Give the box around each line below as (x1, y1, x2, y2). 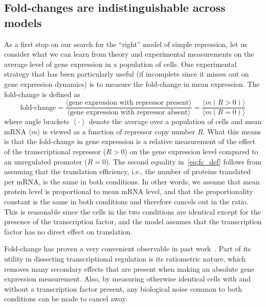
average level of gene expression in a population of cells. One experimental (4, 58, 237, 69)
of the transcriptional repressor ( (4, 146, 106, 156)
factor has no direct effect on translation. (4, 226, 132, 237)
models (4, 14, 42, 30)
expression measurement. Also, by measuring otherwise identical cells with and (4, 273, 251, 284)
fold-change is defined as (4, 88, 80, 99)
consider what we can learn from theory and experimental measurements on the (4, 49, 254, 59)
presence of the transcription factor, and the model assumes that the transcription (4, 216, 262, 227)
